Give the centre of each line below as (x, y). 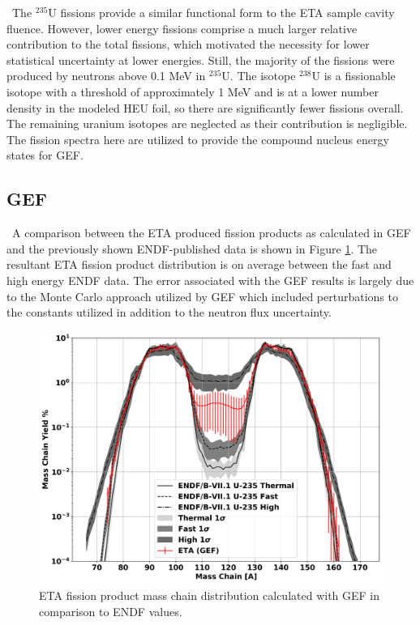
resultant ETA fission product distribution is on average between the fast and (199, 264)
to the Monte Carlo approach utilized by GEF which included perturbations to (202, 296)
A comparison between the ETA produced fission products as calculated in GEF (211, 233)
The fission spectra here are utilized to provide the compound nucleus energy (198, 139)
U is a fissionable (354, 76)
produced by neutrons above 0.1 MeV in (106, 76)
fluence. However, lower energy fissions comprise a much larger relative (182, 28)
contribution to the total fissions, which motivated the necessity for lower (188, 44)
